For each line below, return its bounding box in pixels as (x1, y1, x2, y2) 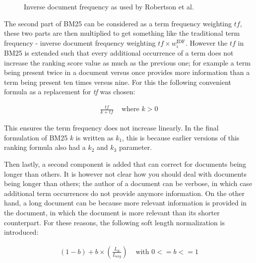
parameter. (119, 142, 152, 152)
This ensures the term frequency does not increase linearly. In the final (4, 123, 219, 133)
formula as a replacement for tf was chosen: (4, 86, 135, 97)
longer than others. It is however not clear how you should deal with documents (4, 168, 247, 179)
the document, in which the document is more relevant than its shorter (4, 207, 220, 218)
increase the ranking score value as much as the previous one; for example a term (4, 57, 251, 67)
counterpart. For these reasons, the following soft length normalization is (4, 217, 225, 227)
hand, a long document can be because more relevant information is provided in (4, 197, 247, 208)
